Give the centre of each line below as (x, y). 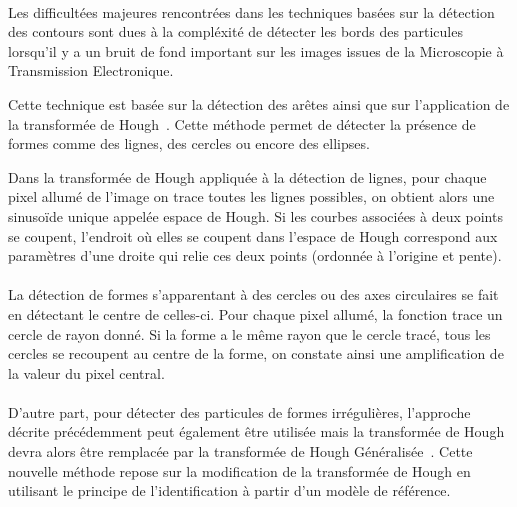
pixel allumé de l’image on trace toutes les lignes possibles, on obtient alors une (251, 196)
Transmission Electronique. (91, 70)
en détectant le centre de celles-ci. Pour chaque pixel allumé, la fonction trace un (255, 313)
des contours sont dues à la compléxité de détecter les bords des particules (235, 31)
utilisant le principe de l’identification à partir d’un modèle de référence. (229, 490)
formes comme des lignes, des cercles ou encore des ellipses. (189, 143)
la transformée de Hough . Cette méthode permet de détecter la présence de (242, 123)
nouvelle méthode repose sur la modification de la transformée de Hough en (239, 470)
